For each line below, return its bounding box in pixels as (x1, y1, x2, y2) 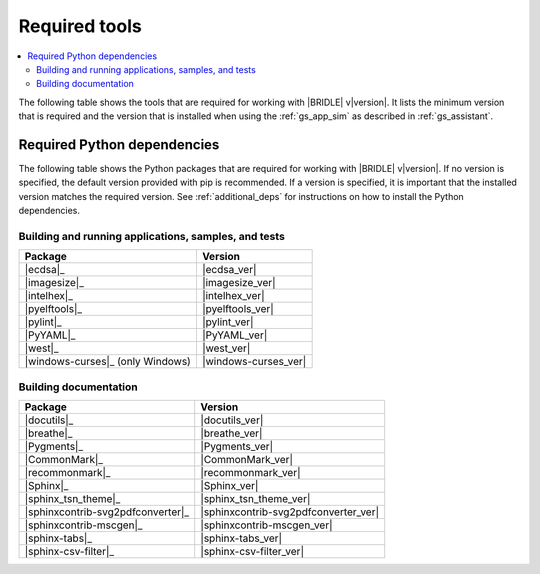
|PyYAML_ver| (201, 328, 268, 342)
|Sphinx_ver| (200, 479, 259, 493)
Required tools (18, 15, 142, 37)
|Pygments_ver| (200, 440, 274, 454)
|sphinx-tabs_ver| (200, 531, 283, 545)
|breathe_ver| (200, 426, 263, 440)
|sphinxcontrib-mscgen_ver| (200, 518, 334, 532)
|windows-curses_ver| (201, 355, 307, 369)
